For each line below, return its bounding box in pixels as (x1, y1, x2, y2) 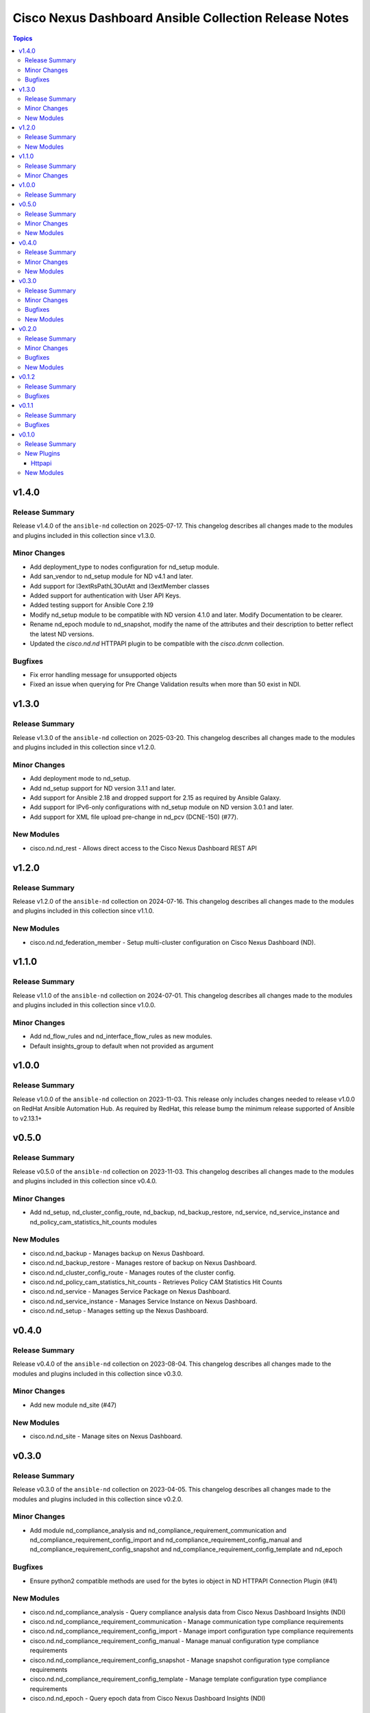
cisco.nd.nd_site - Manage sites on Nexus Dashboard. (29, 1432, 183, 1440)
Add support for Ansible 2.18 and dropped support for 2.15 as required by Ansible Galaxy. (29, 793, 281, 802)
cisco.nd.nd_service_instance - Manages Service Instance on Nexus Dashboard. (29, 1297, 258, 1305)
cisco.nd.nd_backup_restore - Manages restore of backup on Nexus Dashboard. (29, 1259, 257, 1267)
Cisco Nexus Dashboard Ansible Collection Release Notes (12, 10, 349, 25)
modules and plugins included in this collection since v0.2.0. (12, 1494, 183, 1503)
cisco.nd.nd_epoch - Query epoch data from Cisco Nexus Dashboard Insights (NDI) (29, 1694, 266, 1703)
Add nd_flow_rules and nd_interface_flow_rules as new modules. (29, 1032, 212, 1041)
